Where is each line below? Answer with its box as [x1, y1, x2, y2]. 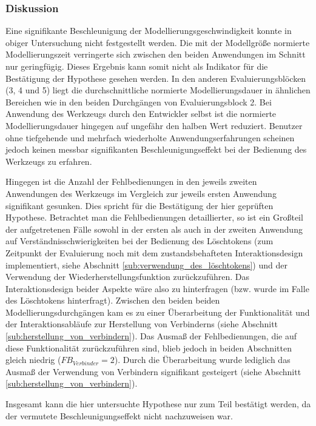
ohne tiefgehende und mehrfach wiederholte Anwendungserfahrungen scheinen [5, 131, 295, 144]
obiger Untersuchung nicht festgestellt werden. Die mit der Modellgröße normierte [5, 36, 310, 48]
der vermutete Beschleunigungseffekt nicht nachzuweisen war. [5, 409, 233, 422]
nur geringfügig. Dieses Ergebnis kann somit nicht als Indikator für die [5, 60, 268, 72]
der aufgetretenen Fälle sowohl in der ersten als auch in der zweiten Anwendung [5, 222, 303, 235]
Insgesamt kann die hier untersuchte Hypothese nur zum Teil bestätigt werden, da [5, 398, 311, 410]
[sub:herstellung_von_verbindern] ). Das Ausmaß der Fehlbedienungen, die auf [5, 330, 297, 342]
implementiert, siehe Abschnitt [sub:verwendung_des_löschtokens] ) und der [5, 258, 287, 271]
